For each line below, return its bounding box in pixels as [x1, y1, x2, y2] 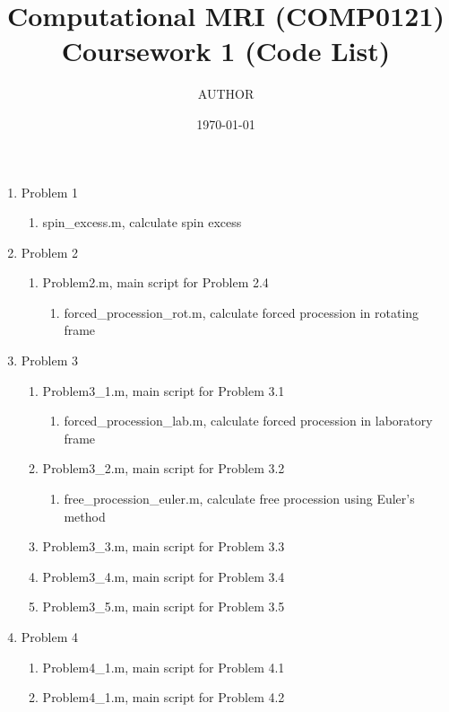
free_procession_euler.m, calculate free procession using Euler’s [64, 489, 415, 508]
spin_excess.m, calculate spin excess [42, 213, 242, 232]
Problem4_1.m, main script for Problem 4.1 [42, 657, 285, 676]
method [64, 506, 106, 525]
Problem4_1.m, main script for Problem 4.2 [42, 688, 285, 707]
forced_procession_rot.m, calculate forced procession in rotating [64, 303, 419, 321]
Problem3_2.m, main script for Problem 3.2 [42, 459, 285, 478]
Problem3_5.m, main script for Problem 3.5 [42, 597, 285, 616]
